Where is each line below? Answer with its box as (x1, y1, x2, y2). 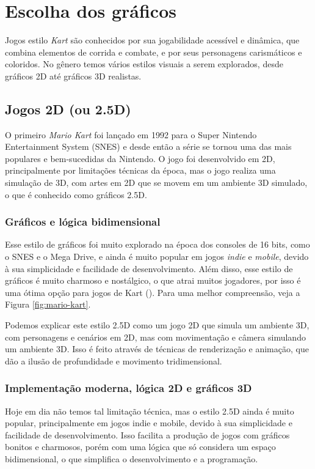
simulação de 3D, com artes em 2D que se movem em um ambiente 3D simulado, (5, 176, 308, 189)
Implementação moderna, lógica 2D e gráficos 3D (5, 380, 252, 396)
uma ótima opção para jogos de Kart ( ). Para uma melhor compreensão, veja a (5, 286, 300, 298)
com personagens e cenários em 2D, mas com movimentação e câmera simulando (5, 330, 306, 343)
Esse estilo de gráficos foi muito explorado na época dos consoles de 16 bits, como (5, 238, 310, 251)
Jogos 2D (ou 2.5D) (5, 99, 131, 118)
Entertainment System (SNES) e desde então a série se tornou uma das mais (5, 140, 292, 153)
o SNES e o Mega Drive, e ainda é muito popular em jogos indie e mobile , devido (5, 250, 309, 263)
